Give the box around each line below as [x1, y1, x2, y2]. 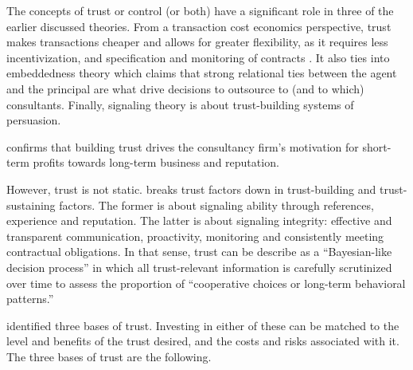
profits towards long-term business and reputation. [33, 154, 279, 171]
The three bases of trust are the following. [6, 348, 212, 364]
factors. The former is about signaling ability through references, [59, 196, 374, 213]
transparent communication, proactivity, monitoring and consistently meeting [6, 227, 384, 244]
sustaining [6, 196, 56, 213]
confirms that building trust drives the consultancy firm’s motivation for [6, 138, 359, 155]
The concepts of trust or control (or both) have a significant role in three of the [6, 2, 394, 18]
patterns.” [6, 290, 54, 307]
